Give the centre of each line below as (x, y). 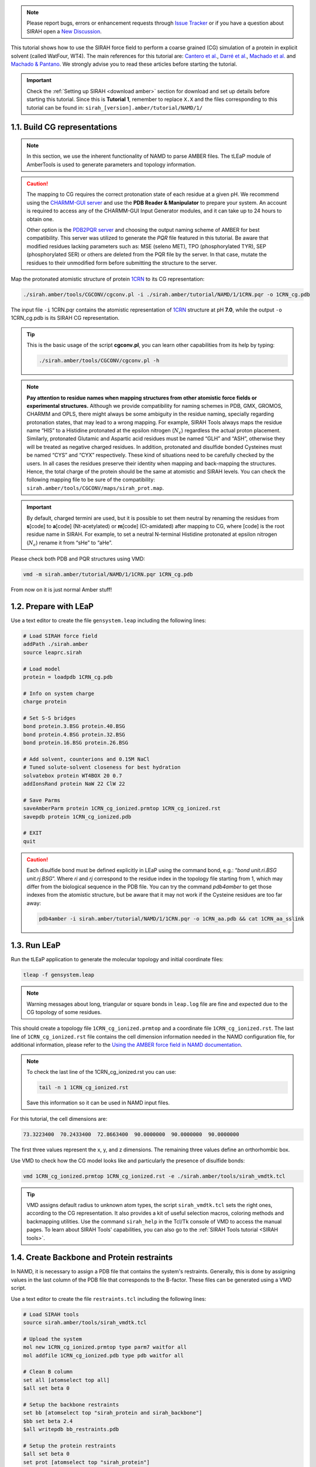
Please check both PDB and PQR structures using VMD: (78, 559)
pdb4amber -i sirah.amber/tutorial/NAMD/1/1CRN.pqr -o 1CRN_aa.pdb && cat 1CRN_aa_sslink (171, 919)
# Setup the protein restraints (70, 1446)
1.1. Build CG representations (64, 127)
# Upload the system (52, 1339)
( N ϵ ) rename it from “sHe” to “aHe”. (69, 543)
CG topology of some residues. (64, 1012)
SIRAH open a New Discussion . (64, 31)
